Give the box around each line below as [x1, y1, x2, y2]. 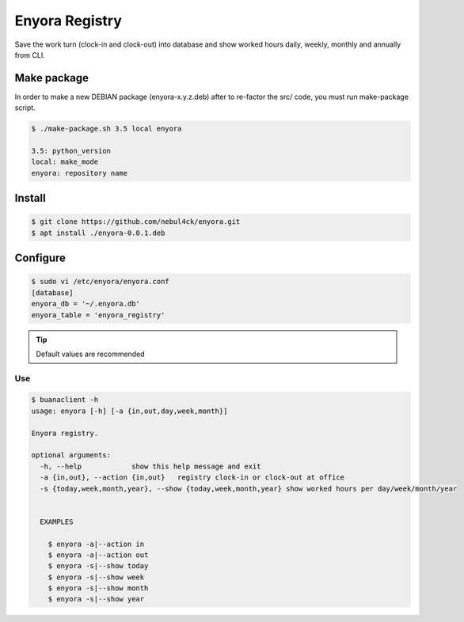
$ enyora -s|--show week [48, 572, 145, 582]
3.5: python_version [31, 146, 111, 155]
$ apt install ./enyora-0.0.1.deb [31, 228, 165, 237]
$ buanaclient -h [31, 396, 99, 404]
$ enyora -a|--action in [48, 539, 145, 548]
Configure [14, 252, 67, 265]
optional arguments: [31, 451, 111, 460]
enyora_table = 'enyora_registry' [31, 310, 165, 320]
